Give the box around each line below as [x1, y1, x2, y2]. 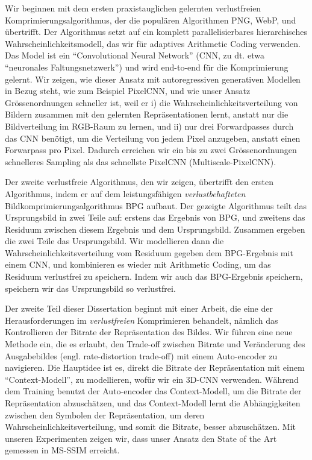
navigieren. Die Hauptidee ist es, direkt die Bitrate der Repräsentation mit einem [5, 361, 305, 374]
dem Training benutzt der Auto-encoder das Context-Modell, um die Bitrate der [5, 385, 302, 397]
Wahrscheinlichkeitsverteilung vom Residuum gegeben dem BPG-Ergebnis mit [5, 246, 293, 259]
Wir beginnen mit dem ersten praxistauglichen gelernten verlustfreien [5, 2, 261, 14]
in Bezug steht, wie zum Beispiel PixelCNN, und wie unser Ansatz [5, 84, 251, 97]
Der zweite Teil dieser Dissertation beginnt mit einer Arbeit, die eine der [5, 302, 273, 315]
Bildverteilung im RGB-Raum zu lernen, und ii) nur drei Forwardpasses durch [5, 119, 294, 132]
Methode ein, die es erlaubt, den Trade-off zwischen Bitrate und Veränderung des [5, 338, 305, 350]
